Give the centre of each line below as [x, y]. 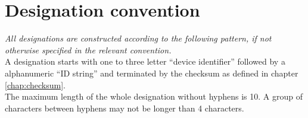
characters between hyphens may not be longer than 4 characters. [125, 108]
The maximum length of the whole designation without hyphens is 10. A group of [154, 96]
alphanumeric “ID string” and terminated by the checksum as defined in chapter [152, 73]
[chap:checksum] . [35, 84]
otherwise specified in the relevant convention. [88, 50]
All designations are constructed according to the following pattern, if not [138, 38]
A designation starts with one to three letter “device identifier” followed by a [145, 61]
